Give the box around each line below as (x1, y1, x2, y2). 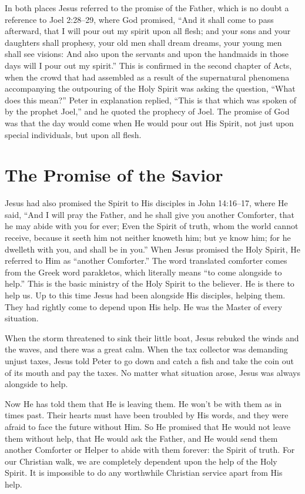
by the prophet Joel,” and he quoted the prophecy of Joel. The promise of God (5, 105, 290, 117)
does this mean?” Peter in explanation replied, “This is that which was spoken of (5, 93, 297, 106)
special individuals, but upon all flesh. (5, 128, 142, 140)
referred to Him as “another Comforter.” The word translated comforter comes (5, 254, 287, 267)
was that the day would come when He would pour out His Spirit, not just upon (5, 116, 294, 129)
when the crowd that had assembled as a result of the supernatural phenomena (5, 70, 290, 83)
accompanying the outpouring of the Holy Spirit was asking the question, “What (5, 82, 296, 95)
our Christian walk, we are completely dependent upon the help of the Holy (5, 455, 277, 467)
